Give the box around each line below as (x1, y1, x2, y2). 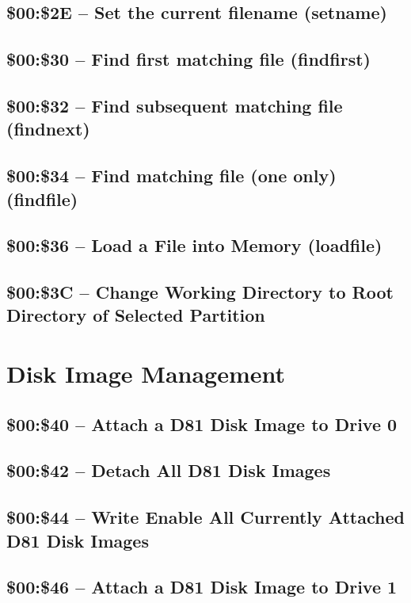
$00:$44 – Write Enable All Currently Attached (6, 505, 405, 529)
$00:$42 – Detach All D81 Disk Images (6, 458, 331, 483)
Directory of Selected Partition (6, 303, 265, 327)
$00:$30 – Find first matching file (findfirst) (6, 47, 371, 71)
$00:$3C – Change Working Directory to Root (6, 280, 394, 304)
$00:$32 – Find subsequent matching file (6, 93, 343, 117)
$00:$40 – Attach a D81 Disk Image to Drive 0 (6, 411, 398, 436)
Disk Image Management (6, 357, 286, 390)
